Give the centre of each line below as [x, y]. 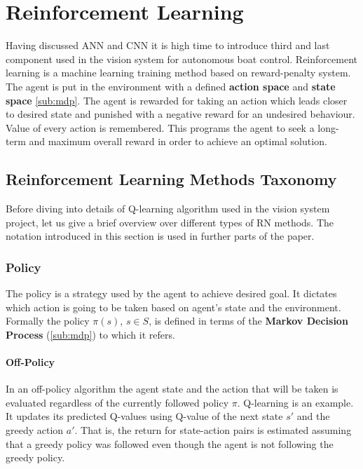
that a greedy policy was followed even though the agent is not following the [170, 443]
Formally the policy [48, 321]
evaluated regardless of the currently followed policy [117, 402]
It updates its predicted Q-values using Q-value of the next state [144, 416]
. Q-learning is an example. [295, 402]
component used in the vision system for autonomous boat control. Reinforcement [181, 59]
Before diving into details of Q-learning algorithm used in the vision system [168, 209]
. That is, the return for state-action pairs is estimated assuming [213, 430]
